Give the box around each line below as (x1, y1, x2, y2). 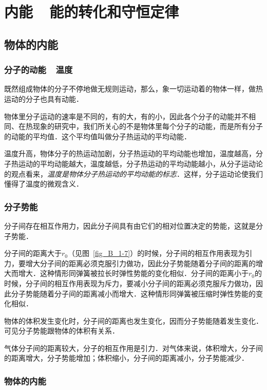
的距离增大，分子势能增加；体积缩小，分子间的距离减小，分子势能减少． (4, 352, 249, 363)
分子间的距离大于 (4, 248, 62, 258)
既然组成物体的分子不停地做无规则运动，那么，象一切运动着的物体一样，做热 (4, 83, 263, 94)
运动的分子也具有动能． (4, 93, 83, 104)
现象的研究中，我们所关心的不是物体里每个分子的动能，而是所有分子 (32, 121, 263, 132)
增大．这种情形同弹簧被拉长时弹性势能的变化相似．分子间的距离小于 (18, 268, 249, 278)
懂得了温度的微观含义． (4, 178, 83, 189)
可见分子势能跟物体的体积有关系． (4, 325, 119, 336)
